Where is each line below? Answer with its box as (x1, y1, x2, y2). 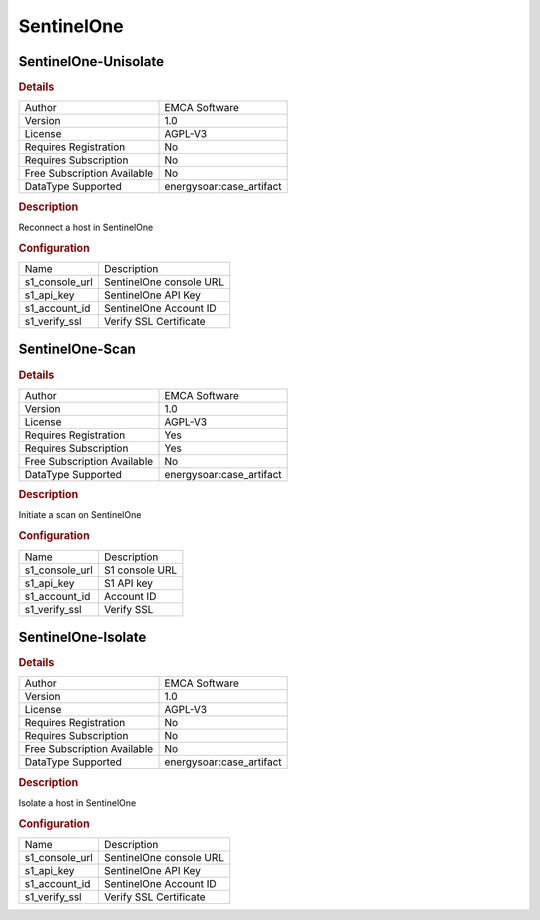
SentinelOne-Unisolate (18, 53, 165, 70)
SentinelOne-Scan (18, 341, 137, 358)
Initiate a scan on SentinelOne (18, 509, 142, 521)
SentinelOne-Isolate (18, 628, 147, 645)
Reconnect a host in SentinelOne (18, 221, 154, 233)
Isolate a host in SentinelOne (18, 796, 137, 809)
